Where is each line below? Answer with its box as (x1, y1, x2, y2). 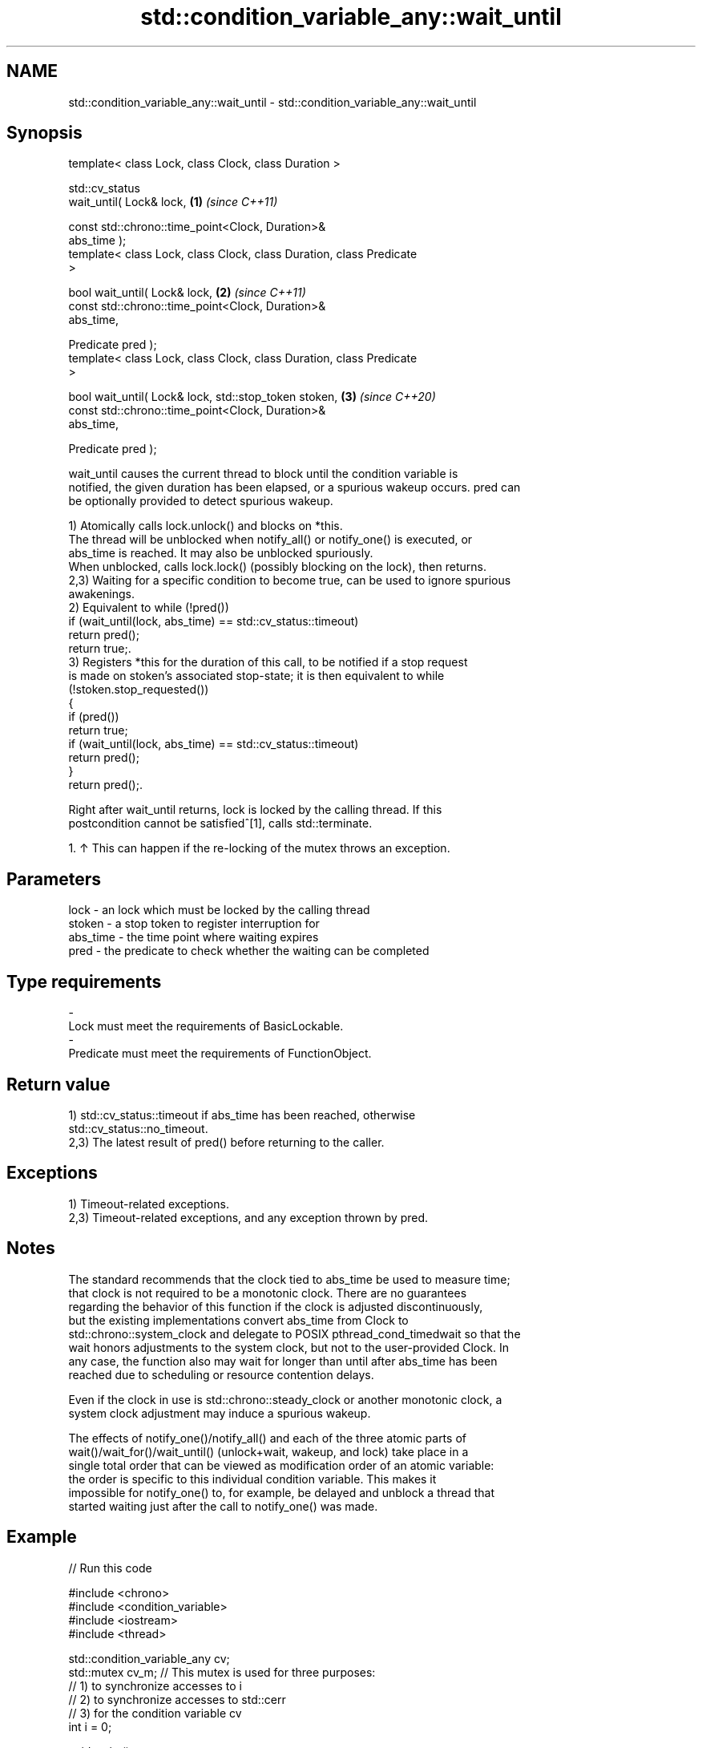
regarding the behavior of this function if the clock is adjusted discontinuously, (68, 1299, 483, 1313)
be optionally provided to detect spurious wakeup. (68, 494, 333, 508)
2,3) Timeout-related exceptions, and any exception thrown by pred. (68, 1210, 429, 1224)
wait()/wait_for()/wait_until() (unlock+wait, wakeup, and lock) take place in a (68, 1444, 469, 1459)
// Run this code (68, 1560, 152, 1575)
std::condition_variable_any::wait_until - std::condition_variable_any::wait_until (68, 95, 477, 109)
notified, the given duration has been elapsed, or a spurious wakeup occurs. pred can (68, 480, 521, 495)
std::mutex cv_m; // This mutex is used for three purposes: (68, 1665, 376, 1679)
